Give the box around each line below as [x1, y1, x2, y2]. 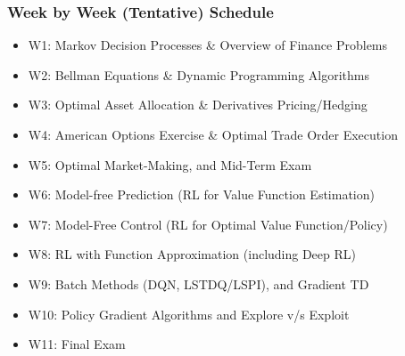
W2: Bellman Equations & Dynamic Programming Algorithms [28, 65, 369, 84]
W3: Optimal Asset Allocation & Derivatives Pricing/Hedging [28, 95, 368, 114]
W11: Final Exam [28, 335, 126, 353]
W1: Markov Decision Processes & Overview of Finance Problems [28, 36, 388, 54]
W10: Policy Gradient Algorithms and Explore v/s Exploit [28, 304, 350, 323]
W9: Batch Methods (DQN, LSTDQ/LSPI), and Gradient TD [28, 274, 369, 293]
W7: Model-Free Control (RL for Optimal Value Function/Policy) [28, 214, 388, 233]
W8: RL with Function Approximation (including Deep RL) [28, 245, 357, 263]
